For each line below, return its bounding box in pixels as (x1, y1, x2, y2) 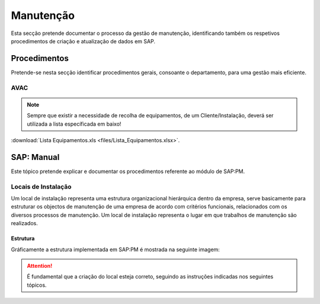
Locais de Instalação (11, 183, 72, 191)
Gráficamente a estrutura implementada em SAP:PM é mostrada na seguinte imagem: (11, 246, 220, 253)
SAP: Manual (11, 152, 60, 162)
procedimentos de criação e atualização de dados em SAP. (11, 37, 155, 44)
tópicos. (27, 281, 47, 289)
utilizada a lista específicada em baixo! (27, 120, 121, 127)
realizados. (11, 220, 38, 227)
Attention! (27, 262, 53, 269)
